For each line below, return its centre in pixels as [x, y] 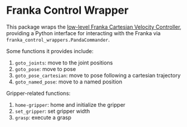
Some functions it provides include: [50, 51]
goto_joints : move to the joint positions [64, 63]
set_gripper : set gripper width [52, 111]
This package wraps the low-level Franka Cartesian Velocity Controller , [94, 27]
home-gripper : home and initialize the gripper [70, 104]
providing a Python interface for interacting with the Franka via [83, 33]
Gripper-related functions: [38, 93]
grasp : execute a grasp [43, 117]
